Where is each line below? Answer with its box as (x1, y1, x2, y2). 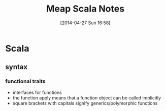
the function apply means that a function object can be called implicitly (12, 94, 161, 101)
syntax (5, 63, 28, 71)
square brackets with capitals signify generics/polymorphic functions (12, 100, 158, 106)
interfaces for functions (12, 89, 62, 95)
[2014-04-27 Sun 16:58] (60, 20, 111, 26)
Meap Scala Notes (46, 3, 125, 15)
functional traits (5, 78, 46, 85)
